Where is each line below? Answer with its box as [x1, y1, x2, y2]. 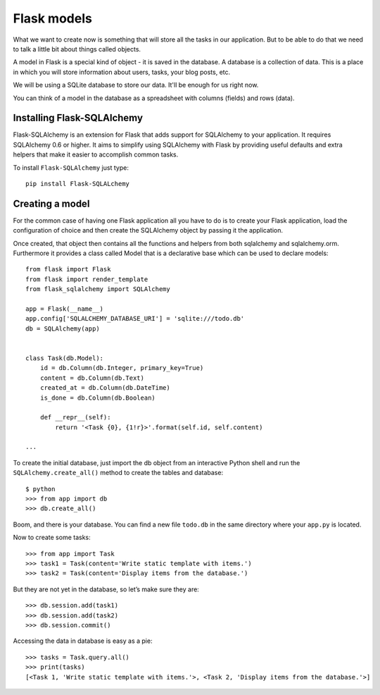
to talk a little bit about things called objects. [13, 44, 141, 53]
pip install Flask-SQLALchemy [25, 180, 130, 187]
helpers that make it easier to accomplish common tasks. [13, 150, 179, 159]
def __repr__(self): [39, 413, 111, 422]
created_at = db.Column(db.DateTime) [39, 384, 170, 392]
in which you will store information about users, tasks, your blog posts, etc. [13, 68, 231, 76]
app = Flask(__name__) [25, 305, 104, 313]
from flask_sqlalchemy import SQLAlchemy [25, 285, 170, 293]
